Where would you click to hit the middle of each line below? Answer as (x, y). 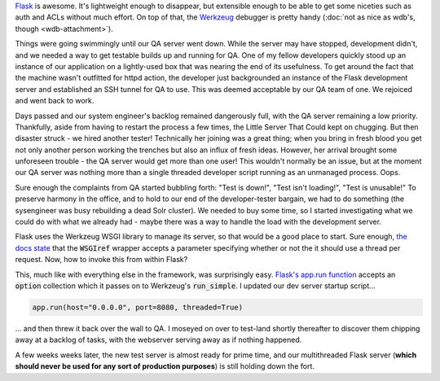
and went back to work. (55, 101)
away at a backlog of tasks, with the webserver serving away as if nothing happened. (158, 340)
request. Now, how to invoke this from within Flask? (101, 260)
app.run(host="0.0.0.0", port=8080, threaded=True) (138, 307)
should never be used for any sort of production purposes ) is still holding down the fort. (165, 366)
